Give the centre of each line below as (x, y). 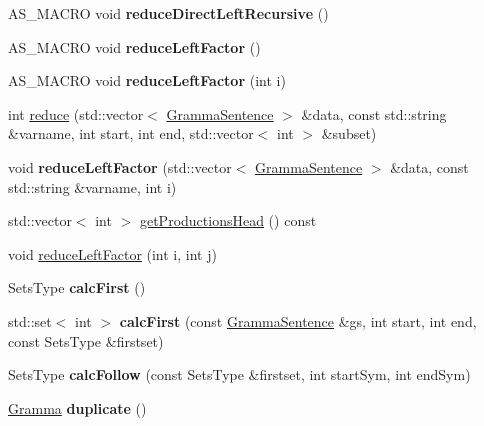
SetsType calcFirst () (77, 287)
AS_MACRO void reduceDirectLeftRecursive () (168, 13)
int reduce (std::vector (76, 113)
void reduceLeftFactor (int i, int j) (112, 253)
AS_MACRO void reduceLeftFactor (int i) (147, 80)
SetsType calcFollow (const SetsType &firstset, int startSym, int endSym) (239, 374)
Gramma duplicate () (77, 407)
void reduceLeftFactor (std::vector (120, 166)
